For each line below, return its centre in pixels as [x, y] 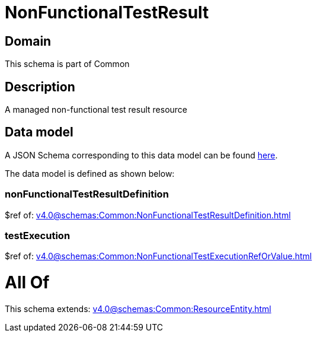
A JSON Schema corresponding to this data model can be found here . [141, 155]
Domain [28, 41]
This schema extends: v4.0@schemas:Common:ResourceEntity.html [138, 309]
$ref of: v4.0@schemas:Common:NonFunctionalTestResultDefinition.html [148, 215]
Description [40, 87]
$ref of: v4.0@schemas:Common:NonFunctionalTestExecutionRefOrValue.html [158, 256]
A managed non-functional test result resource [96, 110]
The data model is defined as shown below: [90, 173]
